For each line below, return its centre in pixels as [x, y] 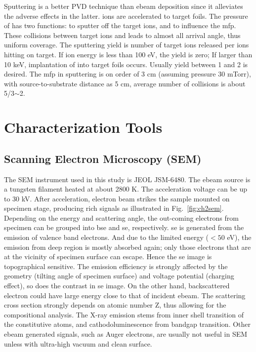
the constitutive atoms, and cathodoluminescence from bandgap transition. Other [128, 324]
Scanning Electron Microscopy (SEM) [103, 158]
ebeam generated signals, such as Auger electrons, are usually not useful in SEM [126, 334]
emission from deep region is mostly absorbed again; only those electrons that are [128, 247]
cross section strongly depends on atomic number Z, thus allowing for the [115, 305]
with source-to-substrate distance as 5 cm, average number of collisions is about [125, 83]
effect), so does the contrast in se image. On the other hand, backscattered [117, 286]
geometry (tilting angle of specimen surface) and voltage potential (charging [119, 276]
